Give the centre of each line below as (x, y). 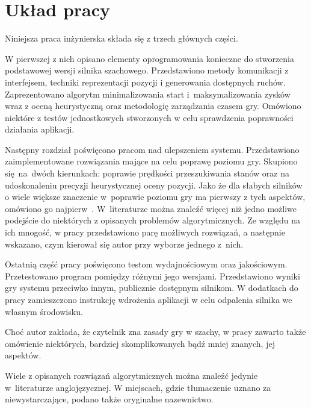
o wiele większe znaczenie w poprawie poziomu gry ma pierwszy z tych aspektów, (155, 197)
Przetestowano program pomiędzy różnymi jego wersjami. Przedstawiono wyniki (152, 276)
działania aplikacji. (40, 129)
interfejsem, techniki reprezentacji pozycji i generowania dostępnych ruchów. (145, 82)
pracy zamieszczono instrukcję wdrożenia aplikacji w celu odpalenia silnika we (149, 299)
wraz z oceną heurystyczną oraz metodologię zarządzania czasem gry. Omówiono (153, 106)
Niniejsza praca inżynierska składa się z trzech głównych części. (122, 38)
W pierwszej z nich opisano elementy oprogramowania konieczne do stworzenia (149, 58)
